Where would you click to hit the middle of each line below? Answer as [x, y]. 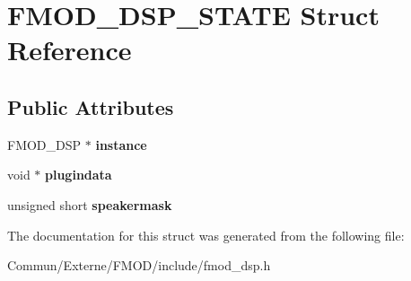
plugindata [79, 175]
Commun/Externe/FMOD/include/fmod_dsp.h [139, 265]
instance [121, 144]
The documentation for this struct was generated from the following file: [206, 235]
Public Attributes [91, 106]
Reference [70, 50]
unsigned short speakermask [90, 204]
